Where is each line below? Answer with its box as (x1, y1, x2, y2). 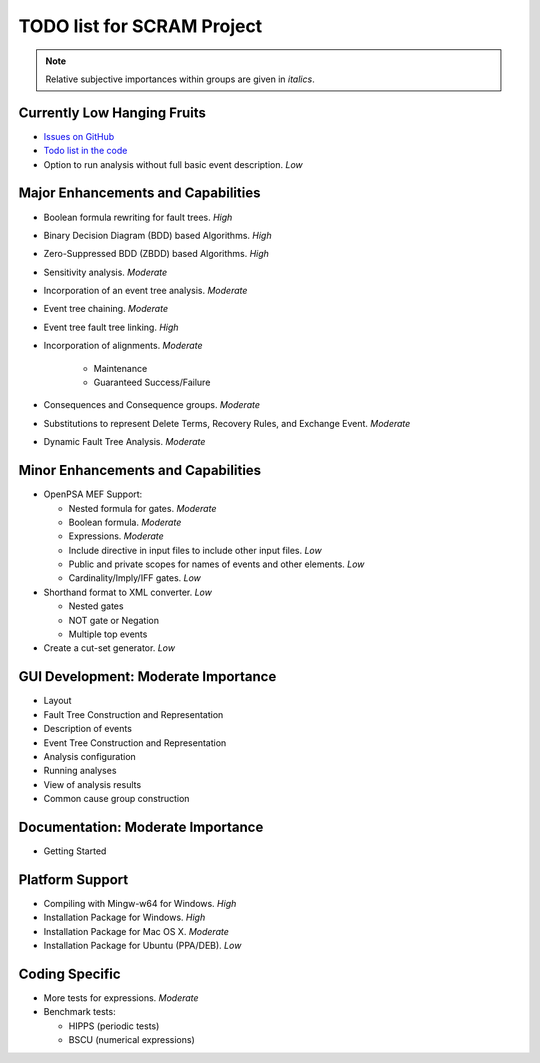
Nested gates (68, 600, 124, 612)
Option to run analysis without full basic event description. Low (43, 158, 304, 170)
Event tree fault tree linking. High (43, 321, 179, 333)
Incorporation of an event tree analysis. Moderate (43, 285, 248, 297)
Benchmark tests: (43, 1006, 116, 1018)
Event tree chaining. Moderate (43, 303, 169, 315)
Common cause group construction (43, 793, 190, 805)
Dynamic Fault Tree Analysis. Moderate (43, 436, 206, 448)
